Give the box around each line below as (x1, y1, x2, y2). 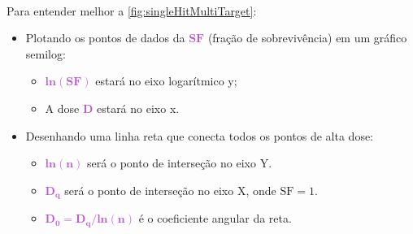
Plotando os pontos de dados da (25, 29, 185, 46)
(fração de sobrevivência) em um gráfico (207, 29, 407, 46)
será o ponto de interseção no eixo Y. (87, 154, 272, 171)
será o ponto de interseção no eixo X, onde (64, 181, 276, 198)
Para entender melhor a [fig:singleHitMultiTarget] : (7, 2, 257, 19)
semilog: (25, 45, 66, 62)
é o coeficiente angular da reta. (138, 210, 292, 227)
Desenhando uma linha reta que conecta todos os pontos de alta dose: (25, 127, 374, 144)
